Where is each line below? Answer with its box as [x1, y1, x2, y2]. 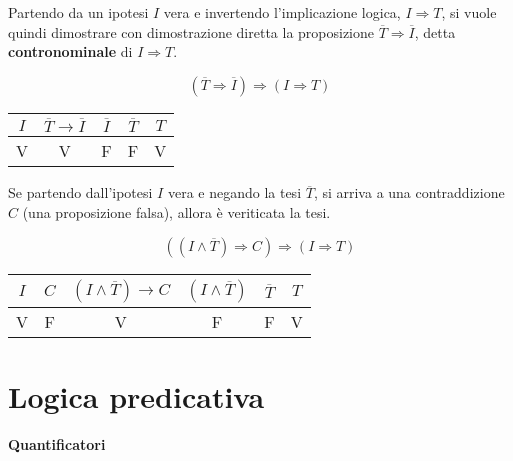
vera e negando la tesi [167, 182, 302, 203]
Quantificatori [8, 434, 106, 455]
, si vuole [441, 2, 497, 22]
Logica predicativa [8, 375, 265, 416]
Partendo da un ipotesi [8, 2, 149, 22]
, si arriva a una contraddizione [313, 182, 505, 203]
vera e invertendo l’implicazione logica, [163, 2, 401, 22]
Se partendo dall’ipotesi [8, 182, 153, 203]
